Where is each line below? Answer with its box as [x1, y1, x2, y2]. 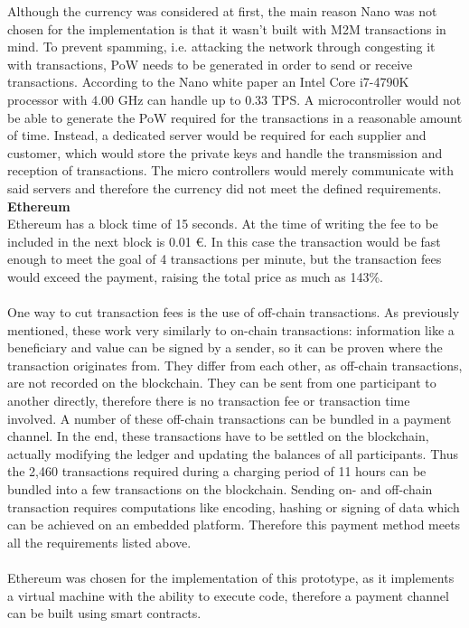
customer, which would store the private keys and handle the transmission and [7, 143, 443, 162]
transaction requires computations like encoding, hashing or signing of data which [7, 497, 460, 516]
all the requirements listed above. [7, 532, 192, 551]
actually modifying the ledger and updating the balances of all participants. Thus [7, 444, 458, 463]
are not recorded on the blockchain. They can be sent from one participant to [7, 373, 436, 392]
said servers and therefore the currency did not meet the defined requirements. [7, 178, 442, 197]
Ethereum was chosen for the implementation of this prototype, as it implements [7, 568, 455, 586]
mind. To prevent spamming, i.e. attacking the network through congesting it [7, 37, 436, 56]
